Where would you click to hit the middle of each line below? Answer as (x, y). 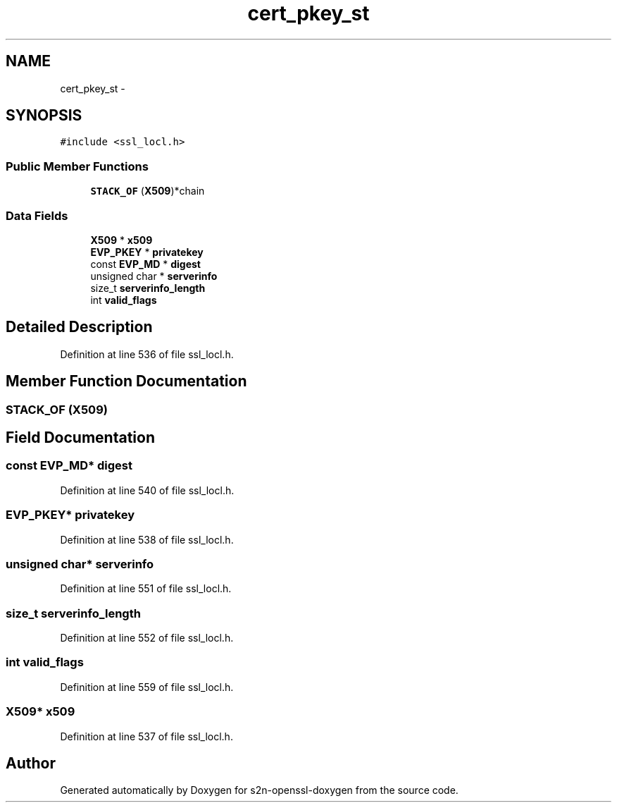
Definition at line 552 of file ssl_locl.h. (147, 638)
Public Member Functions (77, 166)
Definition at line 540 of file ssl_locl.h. (147, 490)
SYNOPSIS (44, 116)
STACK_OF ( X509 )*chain (148, 191)
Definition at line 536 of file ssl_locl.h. (147, 354)
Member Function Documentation (126, 381)
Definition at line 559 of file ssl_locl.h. (147, 687)
